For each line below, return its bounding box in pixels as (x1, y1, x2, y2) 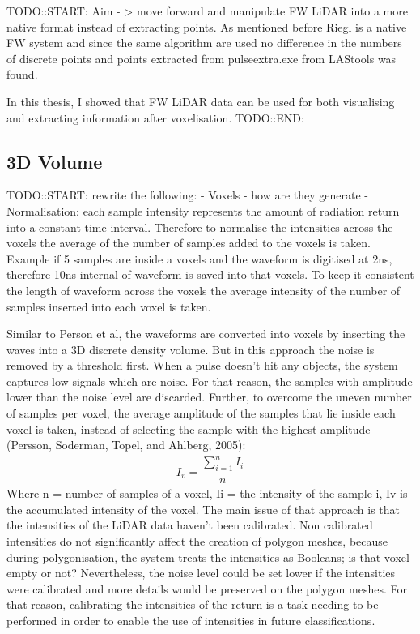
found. (6, 66, 38, 83)
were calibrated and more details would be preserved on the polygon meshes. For (6, 580, 407, 597)
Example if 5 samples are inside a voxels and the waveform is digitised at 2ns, (6, 250, 392, 267)
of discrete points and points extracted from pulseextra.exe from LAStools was (6, 49, 397, 66)
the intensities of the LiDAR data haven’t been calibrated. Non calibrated (6, 516, 373, 533)
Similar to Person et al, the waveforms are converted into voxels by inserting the (6, 325, 405, 342)
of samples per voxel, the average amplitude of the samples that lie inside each (6, 405, 396, 422)
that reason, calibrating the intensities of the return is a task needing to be (6, 596, 379, 613)
